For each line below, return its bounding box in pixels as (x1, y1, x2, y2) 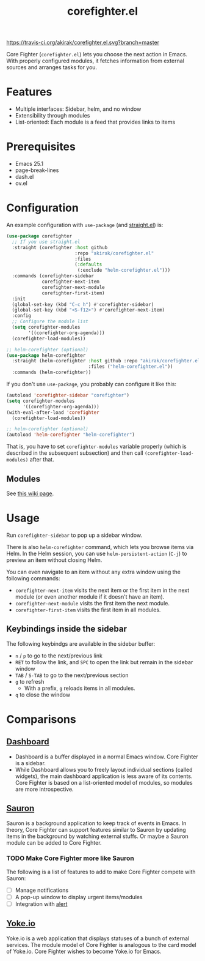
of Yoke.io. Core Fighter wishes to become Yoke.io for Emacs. (6, 948, 162, 955)
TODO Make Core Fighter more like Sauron (6, 854, 134, 862)
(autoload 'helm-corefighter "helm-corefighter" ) (6, 432, 135, 438)
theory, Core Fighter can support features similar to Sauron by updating (6, 826, 186, 833)
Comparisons (6, 712, 76, 726)
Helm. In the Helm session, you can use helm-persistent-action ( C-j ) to (6, 550, 187, 557)
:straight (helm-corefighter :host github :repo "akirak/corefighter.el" (12, 358, 203, 364)
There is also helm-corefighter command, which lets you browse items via (6, 543, 194, 550)
